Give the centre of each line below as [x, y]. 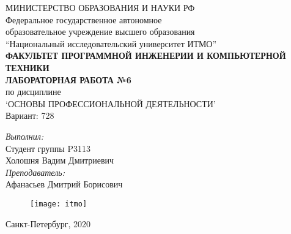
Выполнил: [25, 136]
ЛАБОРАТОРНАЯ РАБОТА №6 [68, 79]
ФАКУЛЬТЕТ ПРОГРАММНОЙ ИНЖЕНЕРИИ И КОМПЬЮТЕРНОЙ [146, 55]
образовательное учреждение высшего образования [100, 32]
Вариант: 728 [30, 115]
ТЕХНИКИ [28, 67]
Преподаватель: [35, 172]
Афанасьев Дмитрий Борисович [64, 184]
